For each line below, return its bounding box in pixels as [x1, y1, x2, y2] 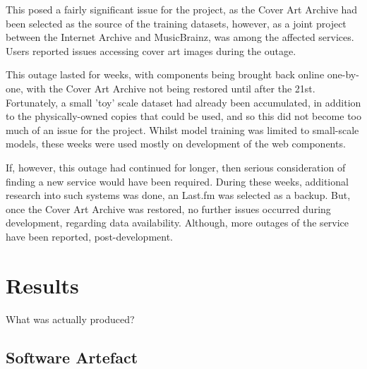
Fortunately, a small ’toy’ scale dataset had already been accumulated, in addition [6, 95, 361, 109]
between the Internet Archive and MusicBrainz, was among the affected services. [6, 30, 354, 44]
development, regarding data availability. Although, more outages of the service [6, 215, 349, 230]
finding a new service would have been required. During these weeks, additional [6, 174, 349, 188]
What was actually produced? [6, 311, 135, 326]
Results [6, 270, 79, 299]
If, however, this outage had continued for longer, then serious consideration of [6, 159, 346, 174]
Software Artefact [6, 346, 138, 368]
